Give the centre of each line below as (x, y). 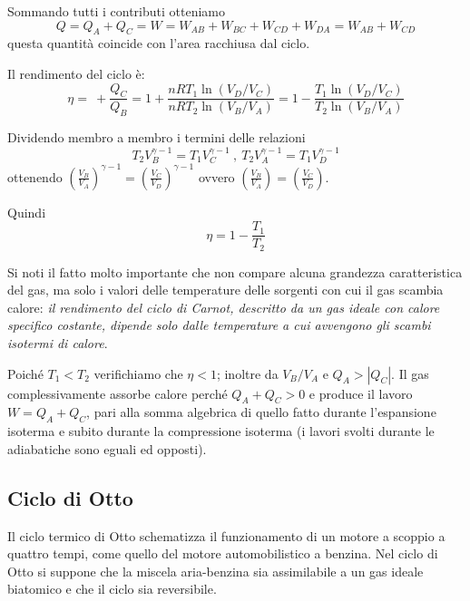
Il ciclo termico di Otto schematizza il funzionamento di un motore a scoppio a (226, 535)
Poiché (25, 373)
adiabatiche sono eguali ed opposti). (107, 448)
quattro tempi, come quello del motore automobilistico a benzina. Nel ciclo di (223, 553)
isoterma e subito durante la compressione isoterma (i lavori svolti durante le (221, 431)
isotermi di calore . (58, 343)
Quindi (27, 212)
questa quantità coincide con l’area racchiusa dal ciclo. (159, 43)
